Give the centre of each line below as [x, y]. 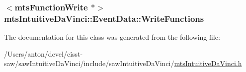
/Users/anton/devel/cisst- [43, 53]
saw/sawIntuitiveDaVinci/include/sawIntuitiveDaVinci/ [89, 63]
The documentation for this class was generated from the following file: [112, 37]
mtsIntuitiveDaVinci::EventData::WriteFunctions [104, 18]
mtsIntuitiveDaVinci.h [208, 63]
